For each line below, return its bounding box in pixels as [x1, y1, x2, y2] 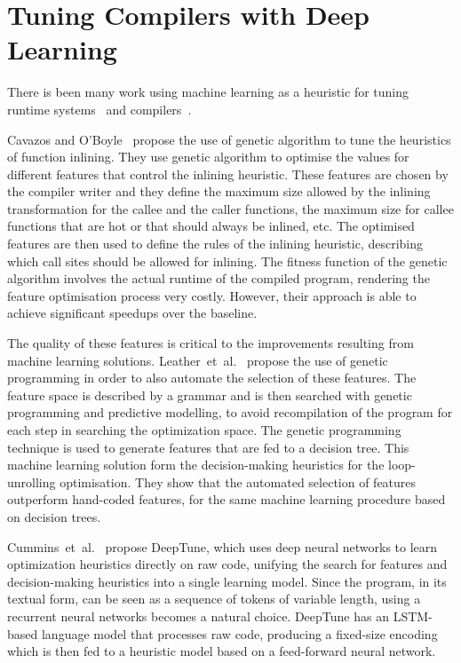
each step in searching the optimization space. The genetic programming [7, 421, 401, 438]
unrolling [7, 472, 56, 491]
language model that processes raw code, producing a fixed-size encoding [41, 624, 438, 643]
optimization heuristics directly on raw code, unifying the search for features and [7, 555, 448, 573]
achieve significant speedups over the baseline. [7, 304, 258, 322]
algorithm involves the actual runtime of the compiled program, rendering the [7, 269, 430, 288]
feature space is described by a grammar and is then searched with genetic [7, 385, 412, 404]
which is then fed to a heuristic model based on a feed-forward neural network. [7, 642, 436, 660]
